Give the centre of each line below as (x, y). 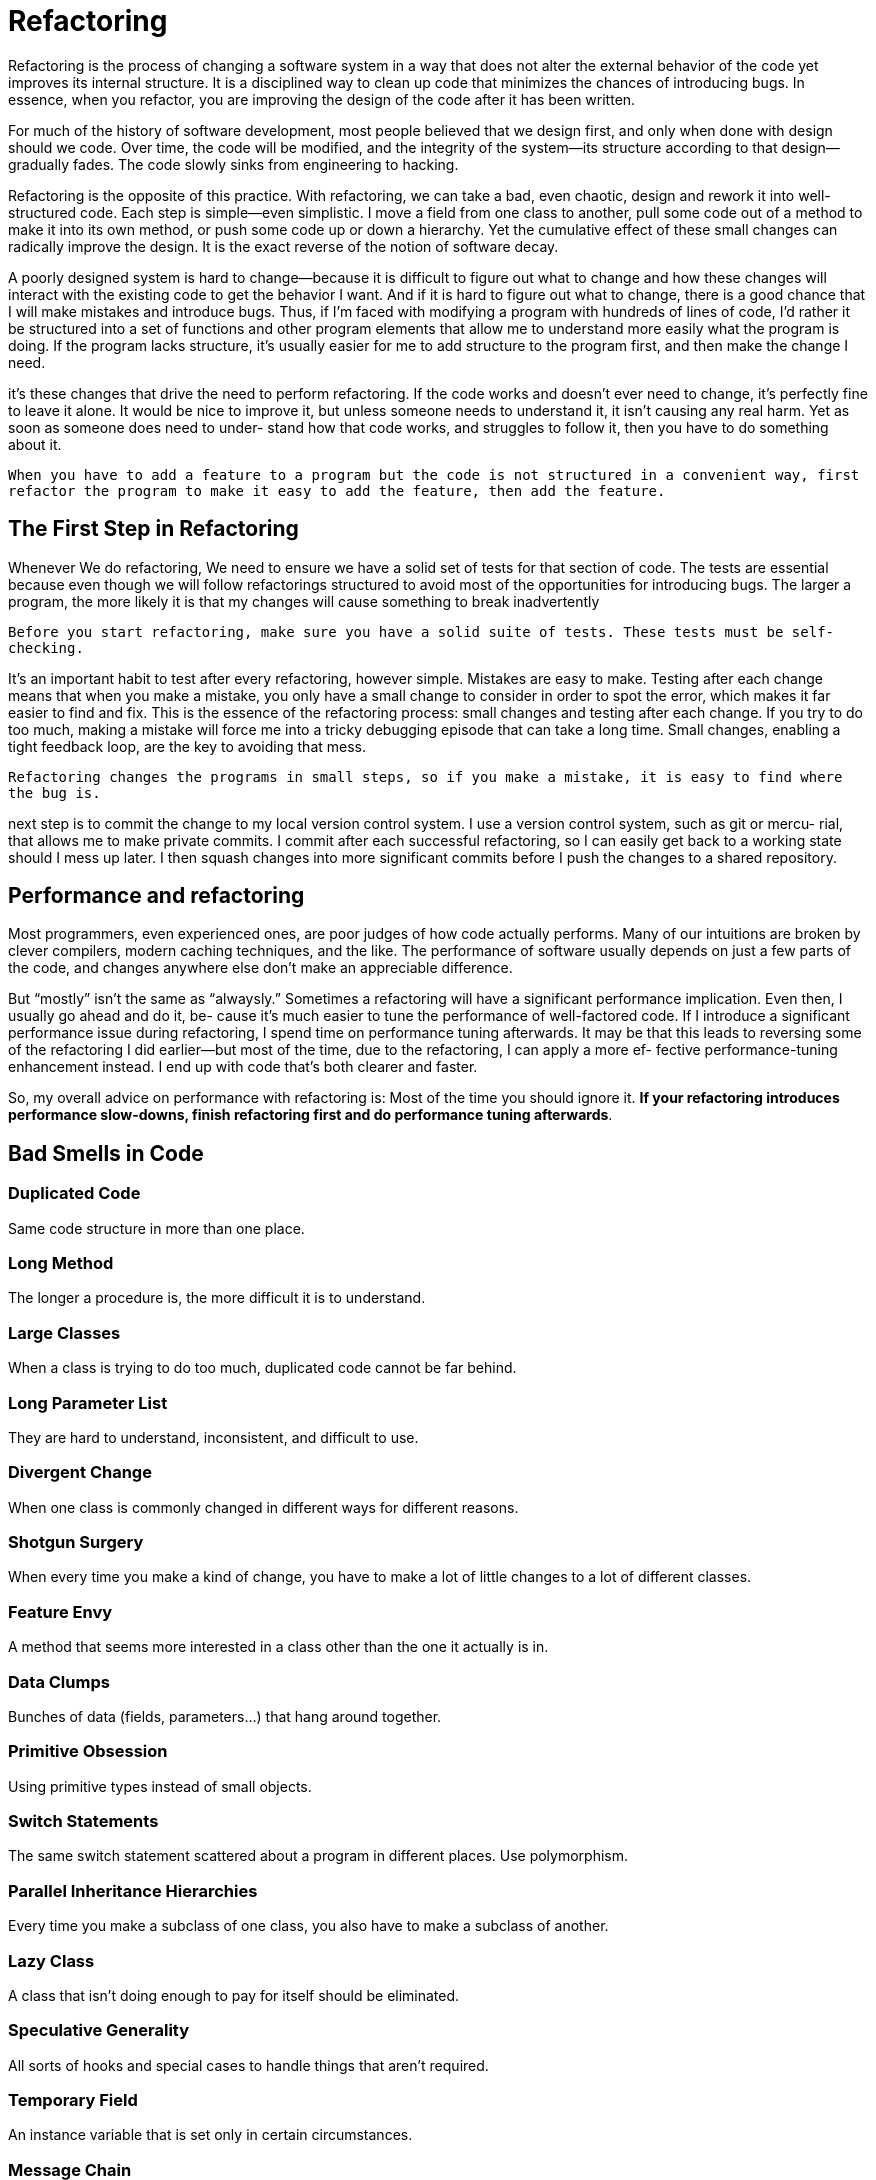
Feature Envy (60, 1611)
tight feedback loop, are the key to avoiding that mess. (187, 746)
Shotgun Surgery (76, 1542)
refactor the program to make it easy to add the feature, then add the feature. (337, 490)
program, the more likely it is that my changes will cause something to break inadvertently (304, 601)
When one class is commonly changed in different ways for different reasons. (263, 1507)
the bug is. (54, 792)
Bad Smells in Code (106, 1153)
